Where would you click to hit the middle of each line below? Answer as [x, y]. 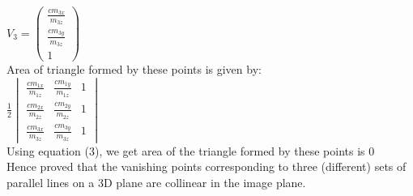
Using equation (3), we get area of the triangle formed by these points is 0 [191, 150]
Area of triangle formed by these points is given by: [134, 69]
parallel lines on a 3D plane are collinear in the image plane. [156, 182]
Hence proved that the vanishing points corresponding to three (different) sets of [206, 166]
